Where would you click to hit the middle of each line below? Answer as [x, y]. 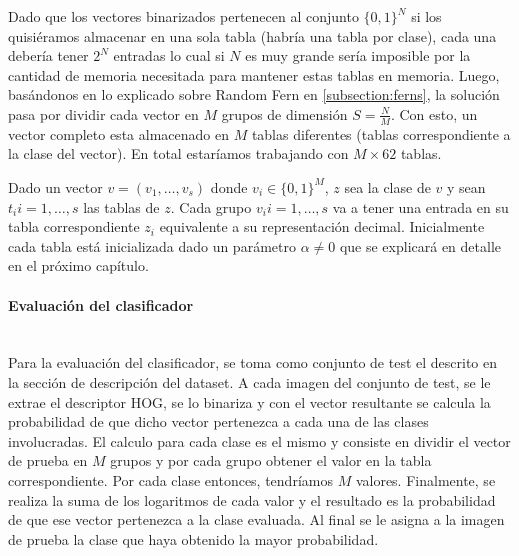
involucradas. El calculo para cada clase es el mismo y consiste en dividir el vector [259, 440]
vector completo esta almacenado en [118, 133]
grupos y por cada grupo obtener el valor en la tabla [271, 460]
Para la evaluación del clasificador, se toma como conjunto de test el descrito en [253, 362]
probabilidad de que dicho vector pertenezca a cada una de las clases [218, 421]
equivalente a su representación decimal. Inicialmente [322, 226]
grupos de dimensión [284, 113]
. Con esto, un [434, 113]
